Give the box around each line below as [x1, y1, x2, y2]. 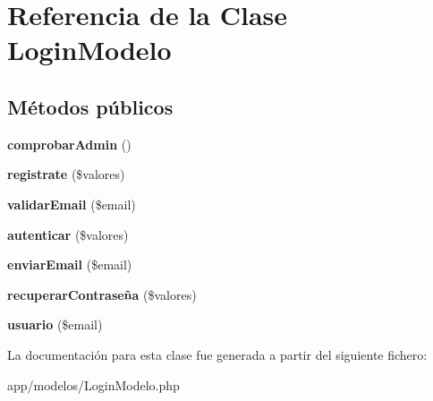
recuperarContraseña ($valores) [7, 285, 197, 303]
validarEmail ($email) [7, 194, 136, 213]
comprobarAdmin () [7, 134, 132, 153]
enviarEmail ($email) [7, 255, 132, 274]
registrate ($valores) [7, 165, 125, 183]
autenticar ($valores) [7, 225, 129, 243]
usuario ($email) [7, 315, 103, 334]
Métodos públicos [7, 92, 174, 120]
